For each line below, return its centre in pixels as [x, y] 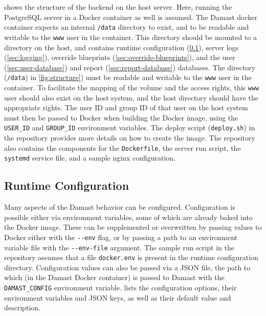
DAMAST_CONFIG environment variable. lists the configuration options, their [120, 288]
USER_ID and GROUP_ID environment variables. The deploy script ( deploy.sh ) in [130, 127]
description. [22, 308]
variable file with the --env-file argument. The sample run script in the [119, 247]
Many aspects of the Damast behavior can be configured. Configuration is [120, 207]
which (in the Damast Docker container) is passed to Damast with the [114, 277]
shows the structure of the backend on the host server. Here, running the [118, 7]
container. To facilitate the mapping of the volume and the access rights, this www [132, 87]
